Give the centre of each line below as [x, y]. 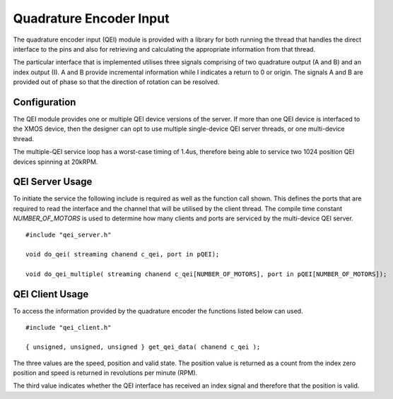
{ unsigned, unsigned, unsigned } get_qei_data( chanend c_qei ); [143, 347]
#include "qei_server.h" [69, 234]
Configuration [45, 102]
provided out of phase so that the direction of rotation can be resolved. [116, 82]
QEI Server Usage [53, 182]
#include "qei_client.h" [69, 327]
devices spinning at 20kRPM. [55, 162]
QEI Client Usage [51, 294]
